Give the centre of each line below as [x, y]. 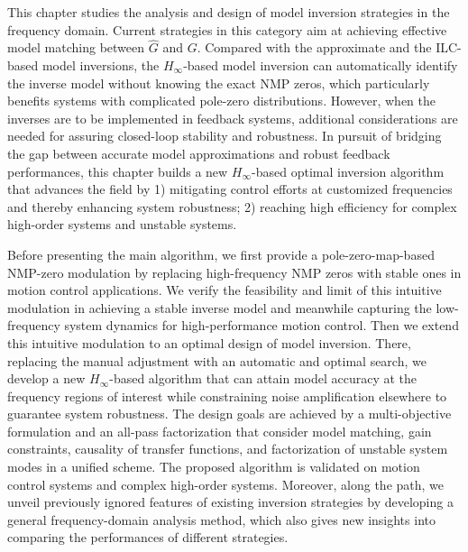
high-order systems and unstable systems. [122, 224]
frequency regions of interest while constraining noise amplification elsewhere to [227, 396]
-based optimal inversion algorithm [348, 171]
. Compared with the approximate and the [314, 47]
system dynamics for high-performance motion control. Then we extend [262, 325]
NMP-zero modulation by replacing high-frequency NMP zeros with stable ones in [234, 272]
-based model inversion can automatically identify [321, 65]
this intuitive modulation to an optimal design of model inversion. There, [209, 342]
